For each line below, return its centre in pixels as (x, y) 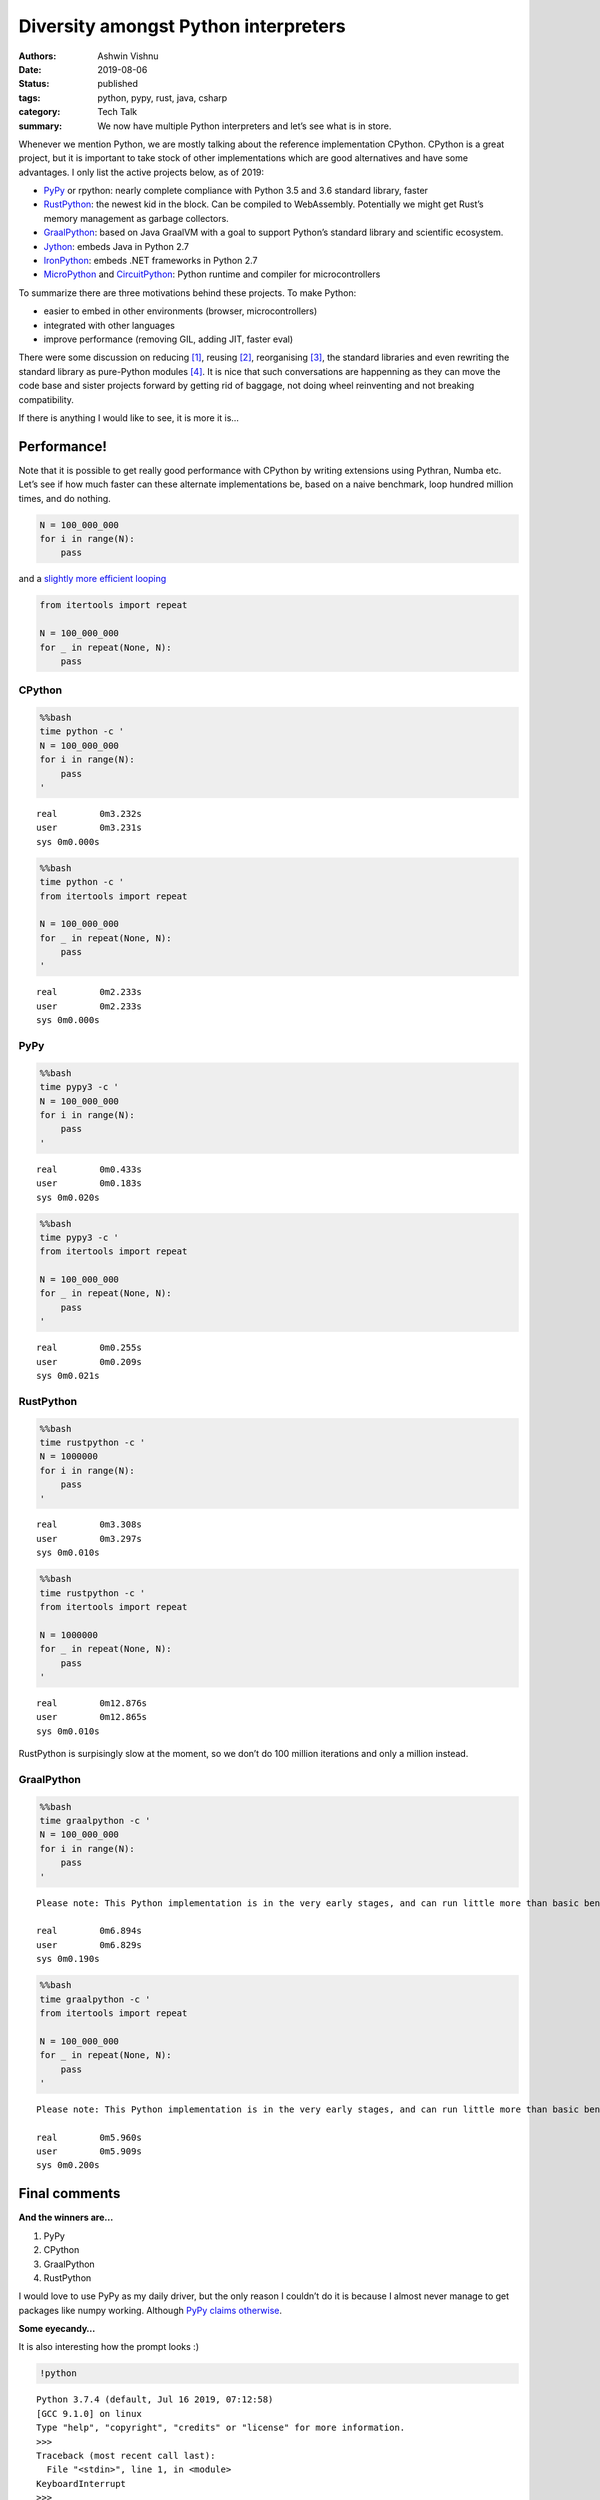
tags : (29, 97)
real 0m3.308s (89, 1524)
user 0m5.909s (89, 2151)
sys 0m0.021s (68, 1375)
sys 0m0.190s (68, 1959)
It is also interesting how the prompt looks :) (109, 2347)
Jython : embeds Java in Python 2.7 (116, 246)
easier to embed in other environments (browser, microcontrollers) (180, 311)
